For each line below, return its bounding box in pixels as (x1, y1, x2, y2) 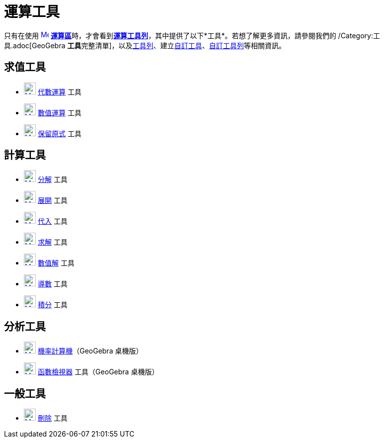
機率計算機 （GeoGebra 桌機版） (37, 347, 143, 355)
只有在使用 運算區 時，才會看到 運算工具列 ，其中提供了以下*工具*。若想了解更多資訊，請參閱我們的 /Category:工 (4, 31, 380, 40)
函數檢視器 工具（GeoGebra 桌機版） (37, 367, 159, 376)
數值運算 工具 (37, 108, 82, 117)
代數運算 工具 (37, 87, 82, 96)
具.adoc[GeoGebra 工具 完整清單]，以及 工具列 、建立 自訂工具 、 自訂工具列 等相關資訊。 (4, 41, 286, 50)
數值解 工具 (37, 259, 75, 267)
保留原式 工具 (37, 129, 82, 138)
